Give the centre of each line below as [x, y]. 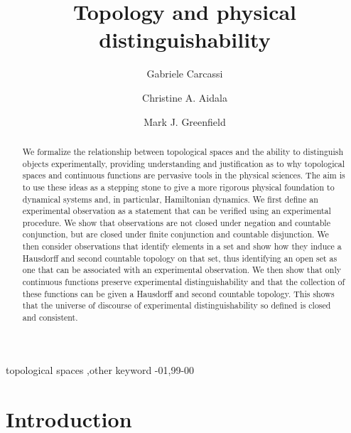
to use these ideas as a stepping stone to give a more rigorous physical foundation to [178, 187]
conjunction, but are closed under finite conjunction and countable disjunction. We [175, 234]
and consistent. [50, 317]
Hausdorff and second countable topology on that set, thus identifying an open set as [180, 258]
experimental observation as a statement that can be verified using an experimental [177, 211]
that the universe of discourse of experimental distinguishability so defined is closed [177, 305]
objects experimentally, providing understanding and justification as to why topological [184, 163]
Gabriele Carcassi [185, 74]
